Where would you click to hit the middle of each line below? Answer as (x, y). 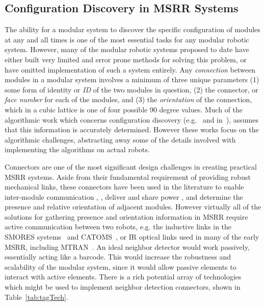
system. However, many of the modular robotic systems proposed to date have (127, 49)
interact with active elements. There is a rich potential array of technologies (123, 277)
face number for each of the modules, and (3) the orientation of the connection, (128, 99)
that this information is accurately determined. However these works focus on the (132, 130)
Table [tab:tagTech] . (36, 297)
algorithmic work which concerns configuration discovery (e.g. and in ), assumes (131, 119)
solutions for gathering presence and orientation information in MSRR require (126, 216)
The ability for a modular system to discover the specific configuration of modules (132, 29)
